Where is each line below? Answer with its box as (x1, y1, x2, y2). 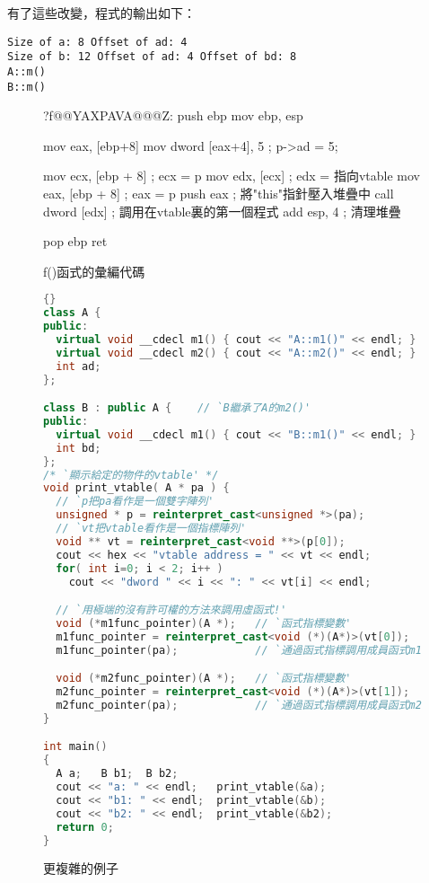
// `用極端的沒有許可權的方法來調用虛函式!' (56, 604, 287, 617)
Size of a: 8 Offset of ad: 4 (7, 35, 188, 49)
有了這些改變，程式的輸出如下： (7, 4, 196, 22)
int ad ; (56, 359, 101, 373)
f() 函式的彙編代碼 (43, 261, 145, 280)
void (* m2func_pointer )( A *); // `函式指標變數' (56, 672, 352, 685)
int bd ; (56, 441, 101, 455)
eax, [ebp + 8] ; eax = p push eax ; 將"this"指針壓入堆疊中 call (43, 184, 394, 202)
